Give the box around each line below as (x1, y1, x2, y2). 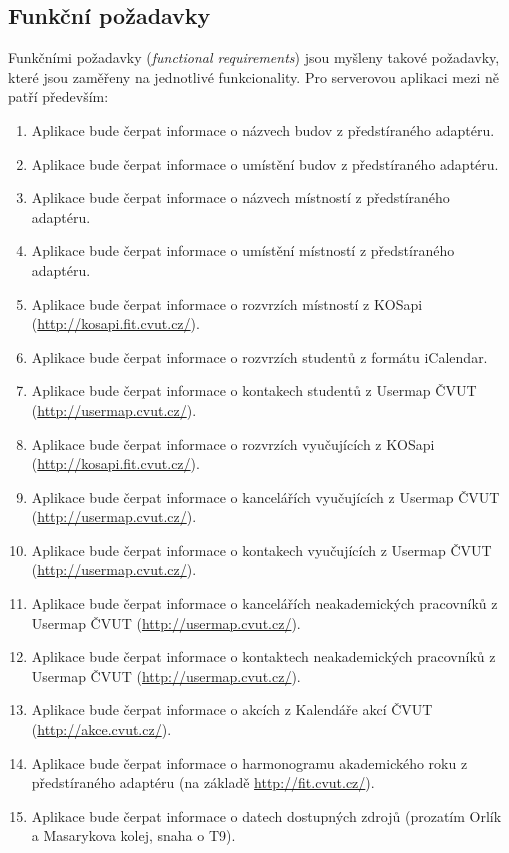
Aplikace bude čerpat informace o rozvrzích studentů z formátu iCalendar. (31, 346, 488, 367)
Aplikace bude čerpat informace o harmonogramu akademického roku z (31, 752, 468, 773)
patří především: (8, 86, 109, 107)
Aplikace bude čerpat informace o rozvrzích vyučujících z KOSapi (31, 433, 435, 454)
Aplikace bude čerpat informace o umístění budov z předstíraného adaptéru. (31, 153, 499, 174)
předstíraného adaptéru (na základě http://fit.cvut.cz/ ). (31, 772, 375, 793)
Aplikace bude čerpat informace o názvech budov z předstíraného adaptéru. (31, 119, 495, 140)
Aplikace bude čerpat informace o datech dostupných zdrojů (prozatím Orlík (31, 805, 502, 826)
